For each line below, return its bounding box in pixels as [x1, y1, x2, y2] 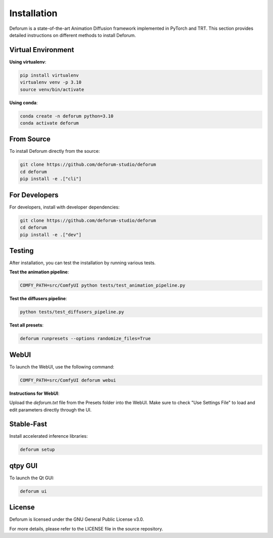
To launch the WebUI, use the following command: [9, 363, 115, 369]
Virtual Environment [9, 46, 74, 54]
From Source [9, 135, 51, 144]
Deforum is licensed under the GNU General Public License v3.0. [9, 516, 144, 522]
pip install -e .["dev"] [20, 232, 82, 237]
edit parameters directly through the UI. [9, 406, 92, 412]
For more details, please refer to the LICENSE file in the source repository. [9, 525, 163, 531]
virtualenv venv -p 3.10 [20, 79, 82, 86]
